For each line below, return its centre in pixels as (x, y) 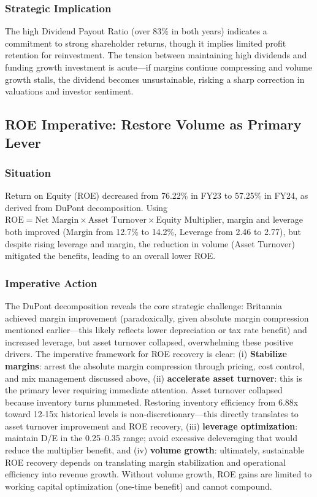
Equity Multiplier (189, 221)
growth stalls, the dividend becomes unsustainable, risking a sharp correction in (155, 79)
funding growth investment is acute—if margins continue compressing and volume (159, 67)
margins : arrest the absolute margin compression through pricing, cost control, (155, 365)
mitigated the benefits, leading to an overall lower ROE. (110, 256)
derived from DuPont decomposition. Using (86, 207)
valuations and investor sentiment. (69, 91)
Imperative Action (51, 283)
